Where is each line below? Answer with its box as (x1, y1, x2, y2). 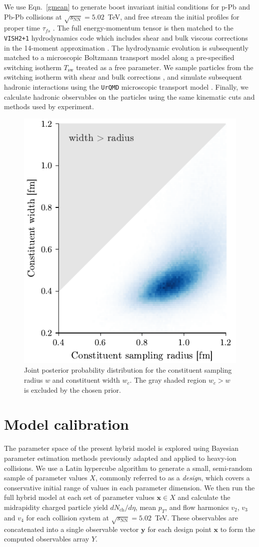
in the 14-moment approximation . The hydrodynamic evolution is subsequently (4, 42, 248, 53)
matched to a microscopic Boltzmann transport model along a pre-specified (4, 52, 234, 63)
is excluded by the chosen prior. (24, 384, 121, 395)
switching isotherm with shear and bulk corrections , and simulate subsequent (4, 72, 242, 82)
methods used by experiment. (4, 101, 94, 112)
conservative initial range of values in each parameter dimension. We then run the (4, 482, 255, 492)
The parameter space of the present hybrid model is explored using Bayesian (4, 443, 238, 453)
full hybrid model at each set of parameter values (4, 492, 154, 502)
